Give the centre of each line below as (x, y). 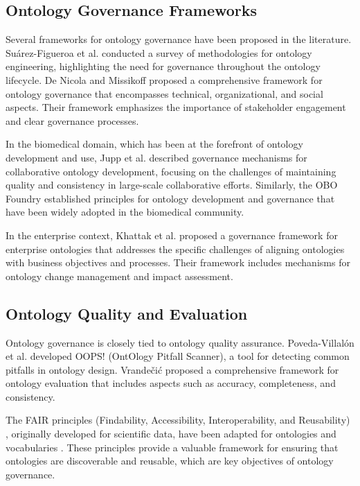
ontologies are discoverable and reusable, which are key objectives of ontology (170, 461)
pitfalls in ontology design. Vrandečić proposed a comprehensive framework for (172, 369)
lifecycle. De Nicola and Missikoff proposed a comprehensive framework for (164, 79)
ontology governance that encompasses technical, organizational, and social (164, 93)
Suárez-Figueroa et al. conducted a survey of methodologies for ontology (159, 52)
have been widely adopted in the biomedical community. (125, 212)
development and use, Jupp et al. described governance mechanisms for (156, 157)
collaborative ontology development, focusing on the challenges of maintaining (171, 171)
